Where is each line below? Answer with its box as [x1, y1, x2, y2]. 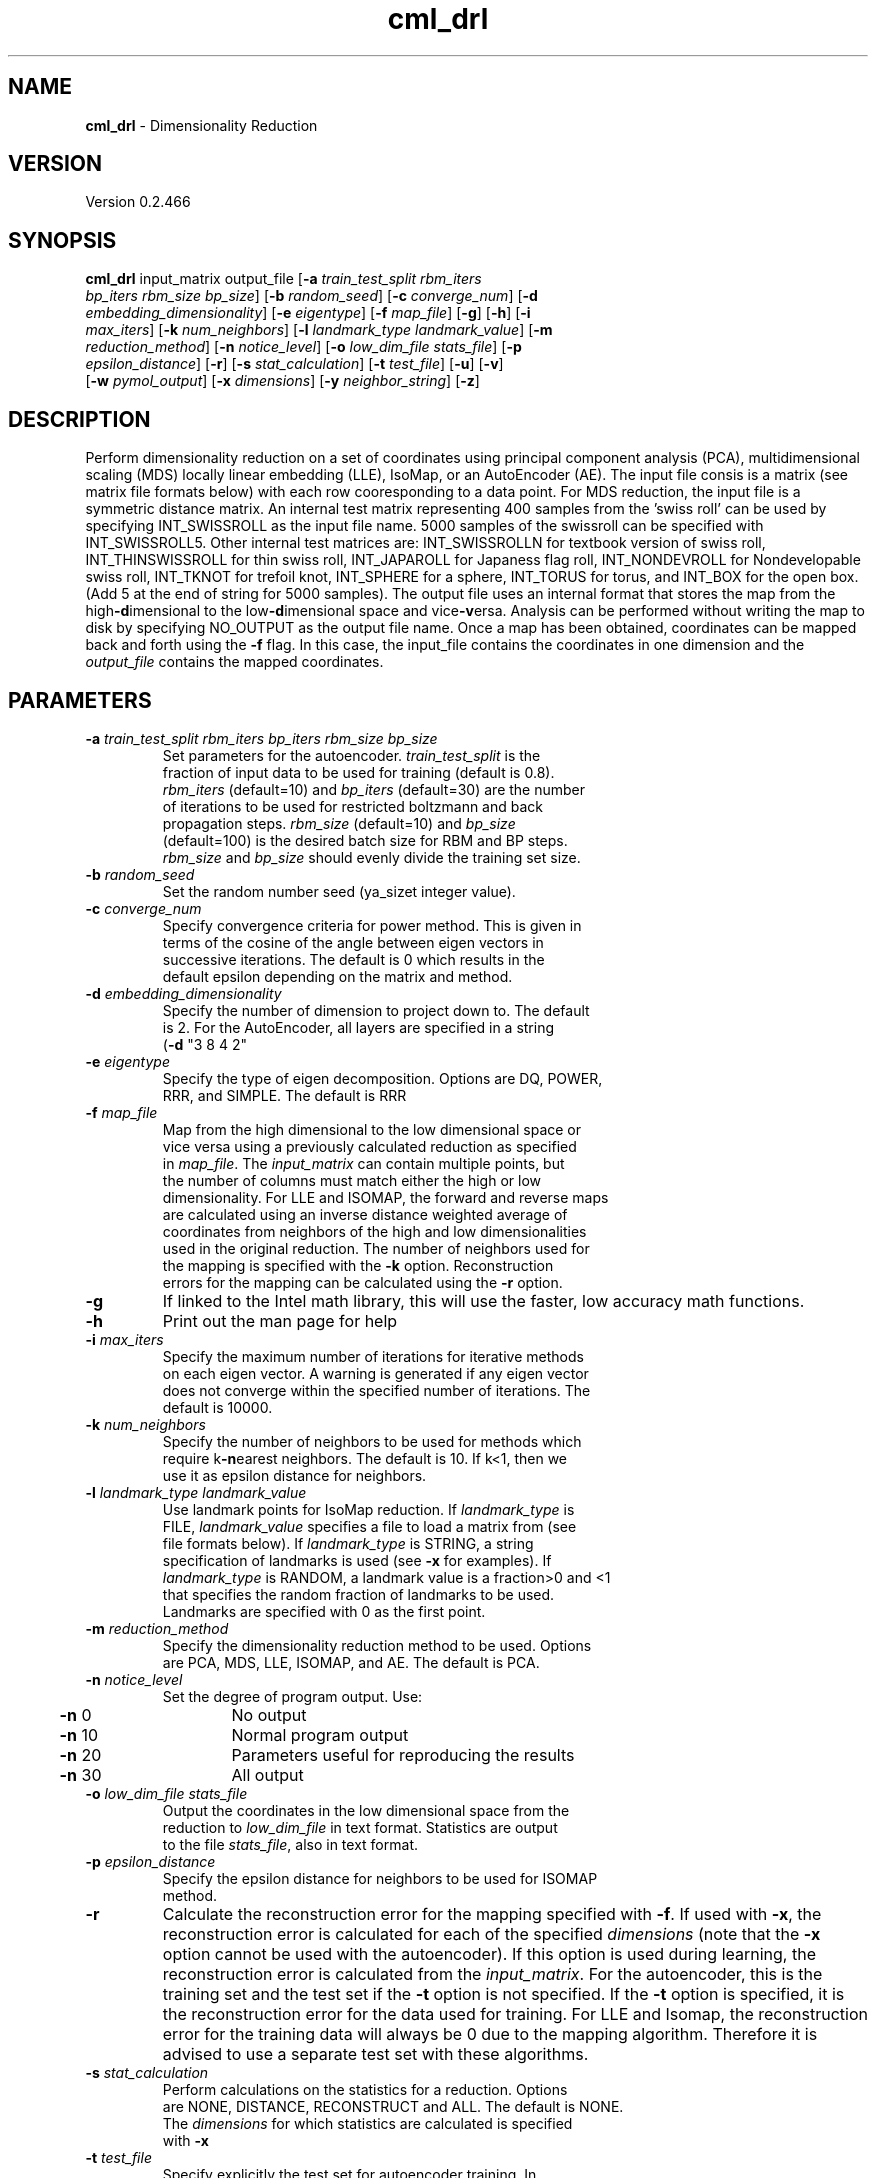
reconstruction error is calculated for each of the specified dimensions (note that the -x [162, 1923, 821, 1944]
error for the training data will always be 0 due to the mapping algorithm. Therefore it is [162, 2023, 818, 2044]
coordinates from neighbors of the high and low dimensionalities [162, 1222, 587, 1240]
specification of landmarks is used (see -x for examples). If [162, 1551, 552, 1569]
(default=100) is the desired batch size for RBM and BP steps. [162, 831, 568, 849]
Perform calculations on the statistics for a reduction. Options [162, 2080, 568, 2098]
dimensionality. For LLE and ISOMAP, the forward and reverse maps [162, 1188, 609, 1206]
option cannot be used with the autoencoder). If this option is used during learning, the [162, 1943, 816, 1964]
